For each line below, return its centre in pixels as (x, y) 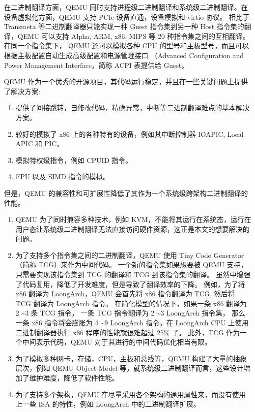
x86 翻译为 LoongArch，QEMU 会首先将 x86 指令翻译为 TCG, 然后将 (125, 294)
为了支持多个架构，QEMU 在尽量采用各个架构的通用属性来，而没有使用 (131, 394)
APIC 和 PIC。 (40, 143)
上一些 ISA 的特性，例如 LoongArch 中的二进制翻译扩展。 (108, 404)
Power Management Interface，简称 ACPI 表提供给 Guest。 (96, 65)
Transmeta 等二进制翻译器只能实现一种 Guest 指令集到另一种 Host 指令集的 (124, 26)
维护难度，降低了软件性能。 (74, 378)
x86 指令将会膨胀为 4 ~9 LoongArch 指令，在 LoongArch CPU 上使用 (140, 323)
